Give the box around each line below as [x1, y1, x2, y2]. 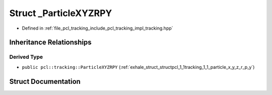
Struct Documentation [9, 77, 81, 85]
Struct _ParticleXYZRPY [9, 8, 112, 19]
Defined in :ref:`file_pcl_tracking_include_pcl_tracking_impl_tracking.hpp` [22, 25, 173, 31]
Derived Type [9, 53, 43, 60]
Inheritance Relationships [9, 38, 92, 47]
